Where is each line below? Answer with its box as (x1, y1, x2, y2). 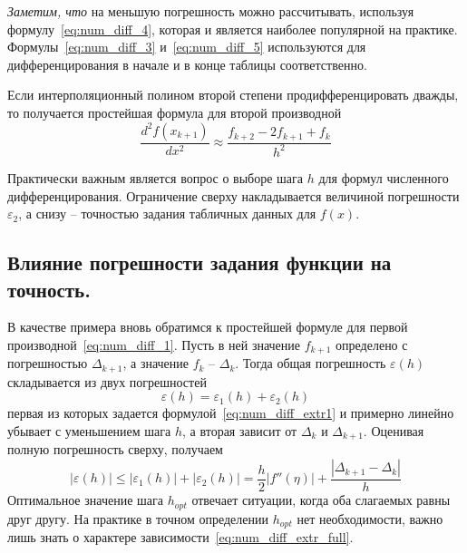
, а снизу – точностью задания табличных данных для (18, 204, 316, 223)
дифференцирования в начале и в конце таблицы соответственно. (7, 54, 367, 73)
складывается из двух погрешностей (7, 372, 207, 391)
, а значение (122, 354, 190, 373)
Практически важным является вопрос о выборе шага (7, 168, 304, 187)
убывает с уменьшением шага (7, 422, 171, 440)
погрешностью (7, 354, 88, 373)
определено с (336, 335, 408, 354)
